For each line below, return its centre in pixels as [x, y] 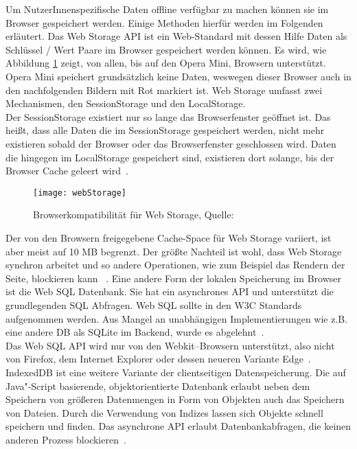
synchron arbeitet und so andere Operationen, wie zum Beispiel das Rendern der [175, 265]
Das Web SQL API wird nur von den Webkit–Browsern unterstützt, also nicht [170, 345]
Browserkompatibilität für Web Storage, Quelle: [134, 215]
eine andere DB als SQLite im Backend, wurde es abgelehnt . [135, 332]
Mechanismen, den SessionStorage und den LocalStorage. [126, 103]
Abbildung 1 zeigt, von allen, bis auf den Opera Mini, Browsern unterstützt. [166, 63]
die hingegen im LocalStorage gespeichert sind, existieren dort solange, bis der [170, 157]
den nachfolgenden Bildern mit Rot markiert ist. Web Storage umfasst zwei [164, 90]
